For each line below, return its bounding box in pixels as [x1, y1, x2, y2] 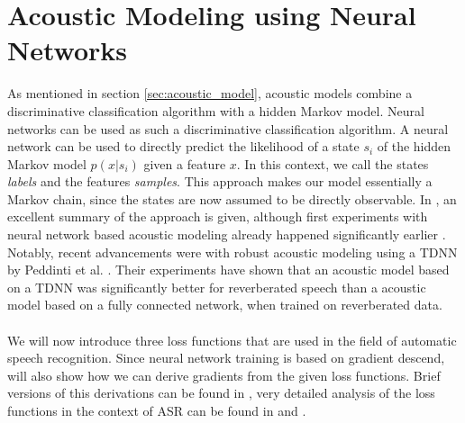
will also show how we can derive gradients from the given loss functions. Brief [7, 365, 441, 384]
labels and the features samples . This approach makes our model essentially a [7, 172, 433, 191]
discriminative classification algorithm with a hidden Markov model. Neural [7, 101, 424, 120]
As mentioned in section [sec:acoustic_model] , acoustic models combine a [7, 84, 413, 103]
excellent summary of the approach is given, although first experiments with [7, 207, 428, 226]
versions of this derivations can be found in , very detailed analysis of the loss [7, 383, 435, 402]
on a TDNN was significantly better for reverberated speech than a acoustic [7, 277, 426, 296]
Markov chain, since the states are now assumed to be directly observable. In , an [7, 189, 457, 208]
